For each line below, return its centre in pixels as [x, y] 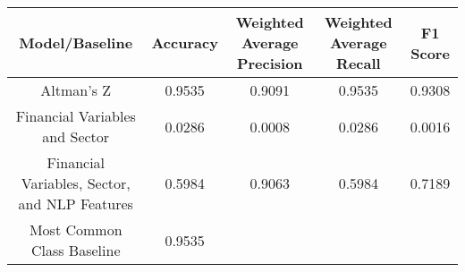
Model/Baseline [76, 42]
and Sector [76, 136]
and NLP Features [76, 204]
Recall [359, 63]
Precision [270, 63]
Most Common [76, 229]
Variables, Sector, [76, 183]
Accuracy [185, 42]
